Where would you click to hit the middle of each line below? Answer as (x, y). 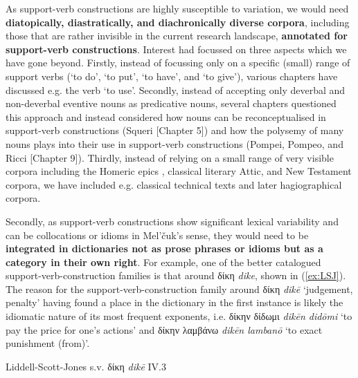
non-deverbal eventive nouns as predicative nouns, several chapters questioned (171, 103)
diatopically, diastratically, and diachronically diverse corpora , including (178, 22)
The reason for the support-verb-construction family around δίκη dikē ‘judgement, (179, 289)
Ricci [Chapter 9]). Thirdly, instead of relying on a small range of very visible (170, 157)
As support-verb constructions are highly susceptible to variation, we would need (177, 8)
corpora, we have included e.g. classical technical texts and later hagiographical (174, 184)
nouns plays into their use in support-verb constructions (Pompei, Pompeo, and (174, 143)
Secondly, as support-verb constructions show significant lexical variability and (172, 221)
